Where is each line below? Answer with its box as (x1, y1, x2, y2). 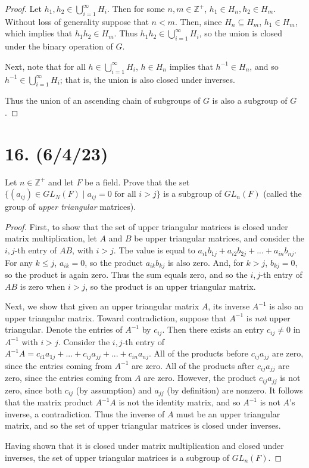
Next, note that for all (5, 60, 86, 72)
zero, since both (5, 383, 63, 396)
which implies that (5, 27, 73, 39)
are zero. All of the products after (132, 359, 255, 371)
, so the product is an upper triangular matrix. (85, 280, 256, 292)
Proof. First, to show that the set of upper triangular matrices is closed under (5, 220, 288, 233)
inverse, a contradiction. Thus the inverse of (5, 407, 165, 420)
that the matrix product (5, 396, 93, 408)
